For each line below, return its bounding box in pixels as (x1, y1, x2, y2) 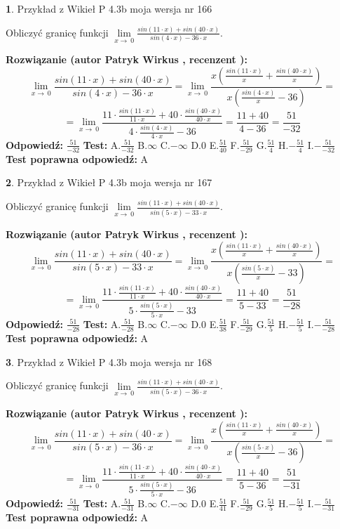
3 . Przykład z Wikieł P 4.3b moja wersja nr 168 (6, 354, 212, 369)
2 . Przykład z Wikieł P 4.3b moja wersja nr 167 (6, 175, 212, 190)
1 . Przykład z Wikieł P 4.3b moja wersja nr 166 (6, 1, 212, 15)
